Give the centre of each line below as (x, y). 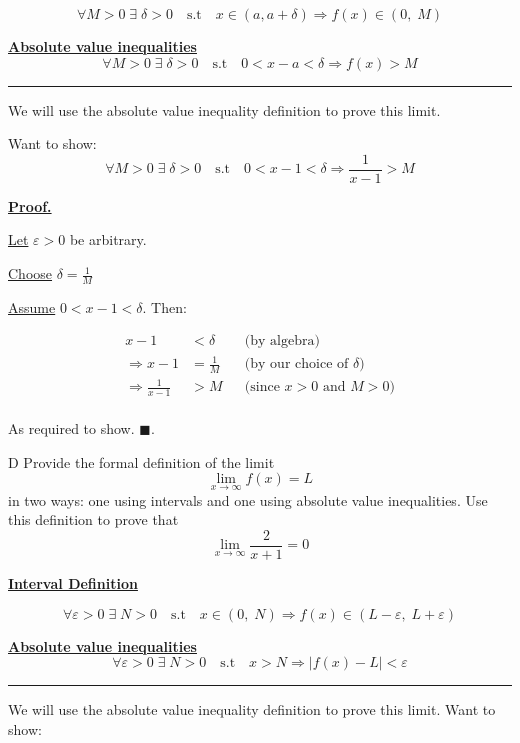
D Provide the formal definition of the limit (141, 461)
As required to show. (71, 428)
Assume (32, 306)
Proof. (30, 205)
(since (262, 387)
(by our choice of (296, 364)
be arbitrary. (108, 239)
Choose (30, 273)
